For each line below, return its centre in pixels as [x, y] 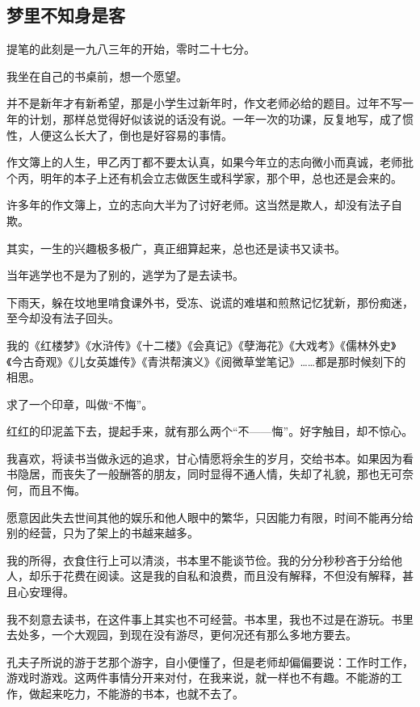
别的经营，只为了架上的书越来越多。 [103, 533]
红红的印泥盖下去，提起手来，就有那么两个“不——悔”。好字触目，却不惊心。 [210, 431]
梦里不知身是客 [66, 15]
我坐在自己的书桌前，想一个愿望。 [97, 76]
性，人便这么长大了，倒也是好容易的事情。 [120, 135]
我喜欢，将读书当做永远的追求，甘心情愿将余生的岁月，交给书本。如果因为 [204, 458]
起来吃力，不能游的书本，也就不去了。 [142, 694]
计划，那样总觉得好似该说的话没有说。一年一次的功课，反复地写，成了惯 [221, 118]
